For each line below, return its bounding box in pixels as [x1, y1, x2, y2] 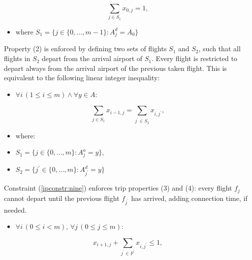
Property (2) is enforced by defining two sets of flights [4, 43, 167, 54]
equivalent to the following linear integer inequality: [4, 72, 160, 83]
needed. [4, 204, 27, 215]
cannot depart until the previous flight [4, 193, 120, 203]
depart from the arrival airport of [41, 53, 143, 64]
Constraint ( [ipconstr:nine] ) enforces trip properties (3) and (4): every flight [4, 183, 232, 193]
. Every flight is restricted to [151, 53, 237, 64]
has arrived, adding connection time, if [131, 193, 248, 203]
